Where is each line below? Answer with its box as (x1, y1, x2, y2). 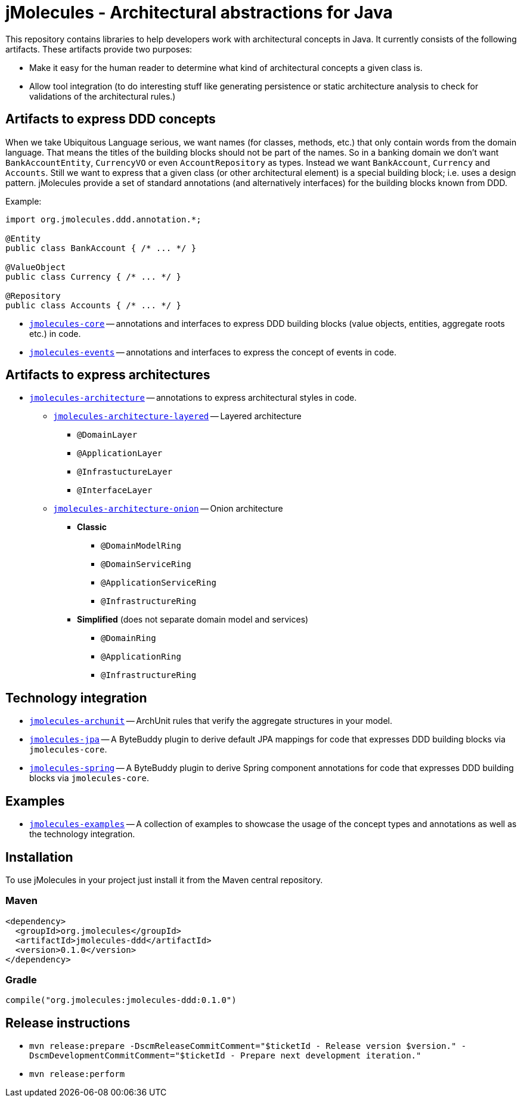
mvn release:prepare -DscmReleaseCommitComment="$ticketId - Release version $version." (29, 1041, 457, 1051)
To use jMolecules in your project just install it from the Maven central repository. (5, 874, 323, 885)
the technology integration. (29, 829, 135, 840)
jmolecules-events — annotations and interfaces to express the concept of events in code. (29, 346, 396, 357)
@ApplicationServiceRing (101, 578, 216, 588)
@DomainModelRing (101, 541, 181, 551)
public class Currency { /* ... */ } (5, 271, 182, 281)
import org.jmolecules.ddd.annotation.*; (5, 214, 201, 224)
